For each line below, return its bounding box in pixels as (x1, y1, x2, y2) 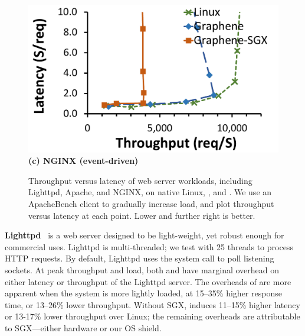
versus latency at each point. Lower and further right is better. (28, 209, 255, 221)
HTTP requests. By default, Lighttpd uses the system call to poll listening (5, 252, 274, 264)
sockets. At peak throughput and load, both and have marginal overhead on (5, 264, 280, 276)
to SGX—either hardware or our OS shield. (5, 321, 162, 334)
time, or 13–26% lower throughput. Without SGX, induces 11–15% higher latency (5, 298, 300, 311)
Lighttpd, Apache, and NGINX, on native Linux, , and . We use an (28, 186, 272, 198)
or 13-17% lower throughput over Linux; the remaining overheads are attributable (5, 310, 300, 322)
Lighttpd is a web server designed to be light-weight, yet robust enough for (5, 229, 284, 241)
